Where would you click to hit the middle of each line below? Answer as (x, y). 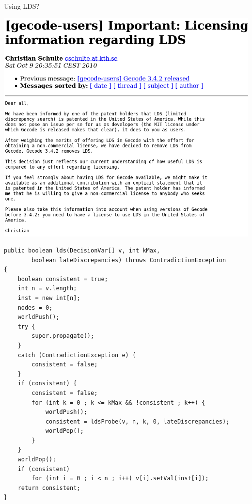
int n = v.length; (47, 289)
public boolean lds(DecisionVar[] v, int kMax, (82, 251)
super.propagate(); (63, 336)
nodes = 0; (35, 307)
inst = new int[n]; (49, 298)
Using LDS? (22, 6)
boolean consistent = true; (63, 279)
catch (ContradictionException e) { (77, 355)
